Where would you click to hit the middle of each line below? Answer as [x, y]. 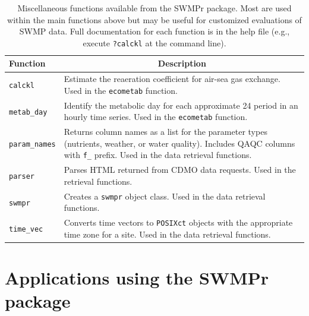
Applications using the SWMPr [137, 278]
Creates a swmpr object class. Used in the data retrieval [165, 196]
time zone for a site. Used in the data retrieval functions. [167, 234]
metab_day [28, 112]
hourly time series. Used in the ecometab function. [156, 117]
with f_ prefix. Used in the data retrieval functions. [158, 155]
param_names [32, 144]
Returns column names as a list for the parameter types [165, 132]
